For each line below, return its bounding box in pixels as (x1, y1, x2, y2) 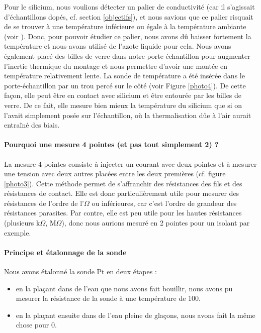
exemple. (4, 227, 31, 238)
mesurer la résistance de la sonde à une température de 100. (16, 293, 201, 303)
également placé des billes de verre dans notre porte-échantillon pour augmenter (4, 50, 250, 61)
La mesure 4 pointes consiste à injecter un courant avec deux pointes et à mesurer (4, 158, 257, 169)
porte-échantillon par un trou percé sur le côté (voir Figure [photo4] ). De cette (4, 80, 246, 90)
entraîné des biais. (4, 120, 60, 130)
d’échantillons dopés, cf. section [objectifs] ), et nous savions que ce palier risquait (4, 11, 253, 22)
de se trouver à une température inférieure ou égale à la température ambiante (4, 21, 246, 32)
